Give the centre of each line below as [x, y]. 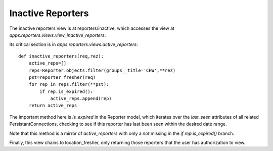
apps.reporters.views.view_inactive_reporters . [58, 35]
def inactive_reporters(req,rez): [61, 56]
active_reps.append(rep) [81, 99]
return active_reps [53, 106]
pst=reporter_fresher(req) [62, 77]
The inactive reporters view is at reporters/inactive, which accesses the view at [92, 28]
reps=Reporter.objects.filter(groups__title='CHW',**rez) [102, 70]
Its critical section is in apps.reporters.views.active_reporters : [74, 44]
